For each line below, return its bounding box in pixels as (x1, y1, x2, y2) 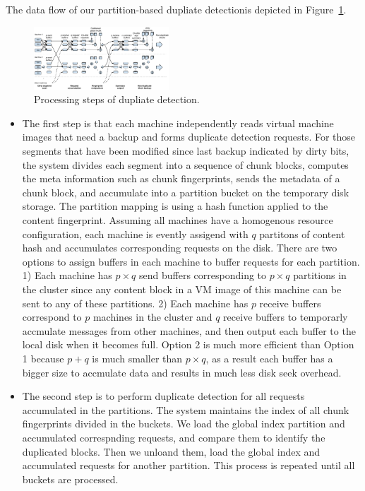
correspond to (22, 309, 82, 324)
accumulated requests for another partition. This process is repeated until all (22, 458, 355, 473)
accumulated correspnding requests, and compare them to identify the (22, 430, 325, 444)
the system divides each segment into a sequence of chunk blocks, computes (22, 157, 349, 172)
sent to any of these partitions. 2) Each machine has (22, 295, 249, 310)
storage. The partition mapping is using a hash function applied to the (22, 199, 328, 213)
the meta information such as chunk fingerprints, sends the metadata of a (22, 171, 340, 186)
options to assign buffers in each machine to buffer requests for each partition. (22, 254, 360, 268)
